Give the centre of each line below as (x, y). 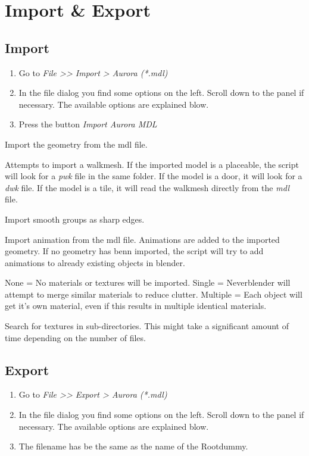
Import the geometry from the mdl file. (76, 144)
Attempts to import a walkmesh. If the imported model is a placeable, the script (152, 164)
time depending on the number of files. (75, 337)
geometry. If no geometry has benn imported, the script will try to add (134, 251)
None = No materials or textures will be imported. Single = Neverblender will (148, 282)
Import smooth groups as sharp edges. (75, 219)
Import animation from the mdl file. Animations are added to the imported (142, 239)
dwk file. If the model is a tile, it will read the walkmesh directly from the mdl (147, 187)
